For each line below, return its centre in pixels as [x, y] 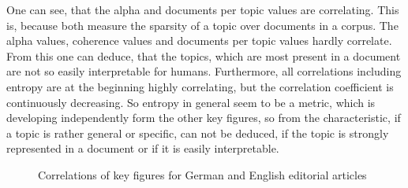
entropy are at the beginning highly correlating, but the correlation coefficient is [200, 86]
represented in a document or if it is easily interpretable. [143, 148]
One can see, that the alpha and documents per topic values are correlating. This [203, 9]
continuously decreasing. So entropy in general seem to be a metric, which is [191, 102]
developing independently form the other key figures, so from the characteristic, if [204, 118]
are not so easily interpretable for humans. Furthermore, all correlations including [204, 71]
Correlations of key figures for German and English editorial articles [202, 174]
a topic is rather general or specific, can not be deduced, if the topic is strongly [198, 133]
